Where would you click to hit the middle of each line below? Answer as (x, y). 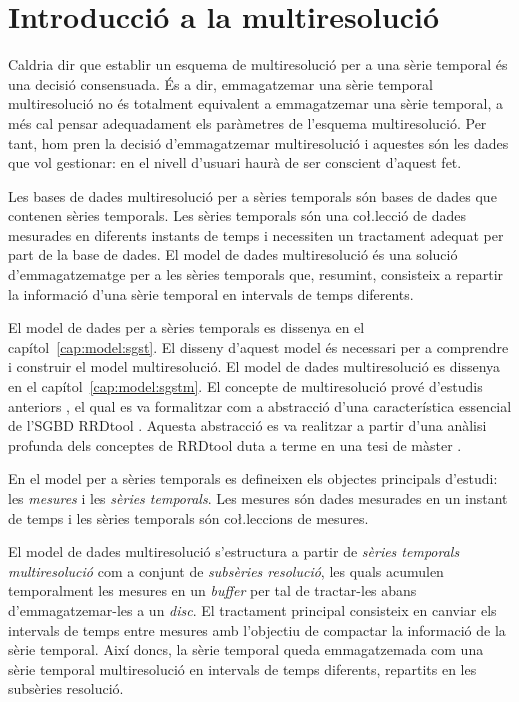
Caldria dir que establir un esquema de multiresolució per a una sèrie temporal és (258, 64)
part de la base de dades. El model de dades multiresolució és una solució (233, 254)
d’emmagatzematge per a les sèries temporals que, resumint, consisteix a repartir (256, 274)
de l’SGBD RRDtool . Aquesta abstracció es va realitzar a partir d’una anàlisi (247, 425)
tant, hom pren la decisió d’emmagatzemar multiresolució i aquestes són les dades (258, 142)
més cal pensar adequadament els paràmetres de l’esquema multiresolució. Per (247, 122)
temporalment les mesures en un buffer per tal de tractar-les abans (212, 590)
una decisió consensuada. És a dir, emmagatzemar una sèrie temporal (220, 83)
